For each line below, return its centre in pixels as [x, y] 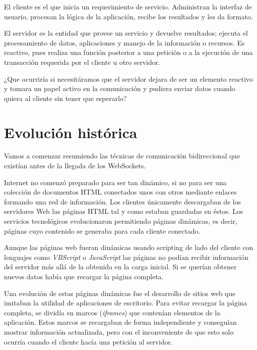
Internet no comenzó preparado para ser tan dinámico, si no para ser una [115, 182]
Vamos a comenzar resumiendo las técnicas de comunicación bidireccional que [122, 156]
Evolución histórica [71, 132]
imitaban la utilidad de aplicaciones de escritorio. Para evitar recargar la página [126, 303]
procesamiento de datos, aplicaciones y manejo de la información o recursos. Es [124, 42]
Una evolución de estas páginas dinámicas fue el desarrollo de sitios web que [120, 293]
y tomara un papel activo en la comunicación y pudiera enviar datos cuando [120, 88]
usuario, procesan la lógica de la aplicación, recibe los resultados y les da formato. [128, 16]
